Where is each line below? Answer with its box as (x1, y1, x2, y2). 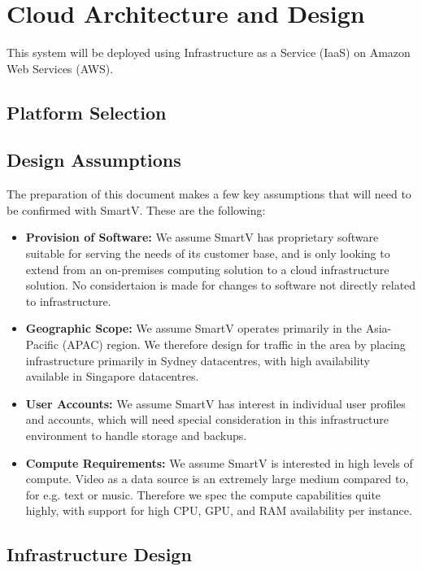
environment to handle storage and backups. (25, 427, 247, 444)
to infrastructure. (25, 292, 111, 309)
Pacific (25, 336, 59, 353)
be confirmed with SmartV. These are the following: (7, 201, 266, 218)
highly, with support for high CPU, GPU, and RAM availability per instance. (25, 502, 412, 519)
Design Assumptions (7, 147, 181, 172)
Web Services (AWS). (7, 59, 114, 76)
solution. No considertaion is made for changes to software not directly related (25, 277, 416, 294)
